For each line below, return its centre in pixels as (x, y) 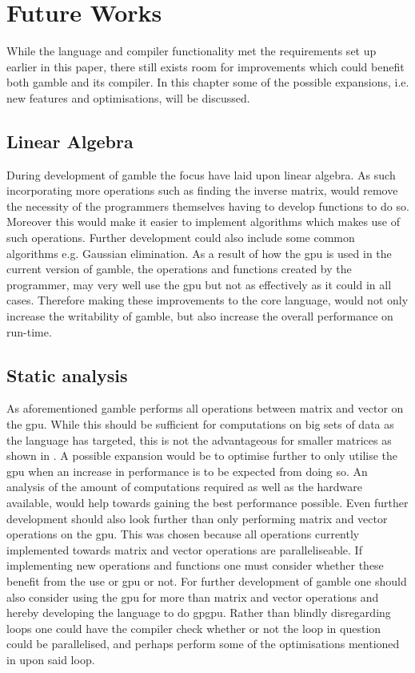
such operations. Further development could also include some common (181, 238)
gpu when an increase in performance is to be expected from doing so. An (187, 471)
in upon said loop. (51, 659)
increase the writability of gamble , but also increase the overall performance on (200, 316)
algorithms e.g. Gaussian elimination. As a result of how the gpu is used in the (199, 253)
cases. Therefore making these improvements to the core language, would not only (207, 300)
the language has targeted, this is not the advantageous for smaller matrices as (199, 439)
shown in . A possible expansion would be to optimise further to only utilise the (202, 455)
